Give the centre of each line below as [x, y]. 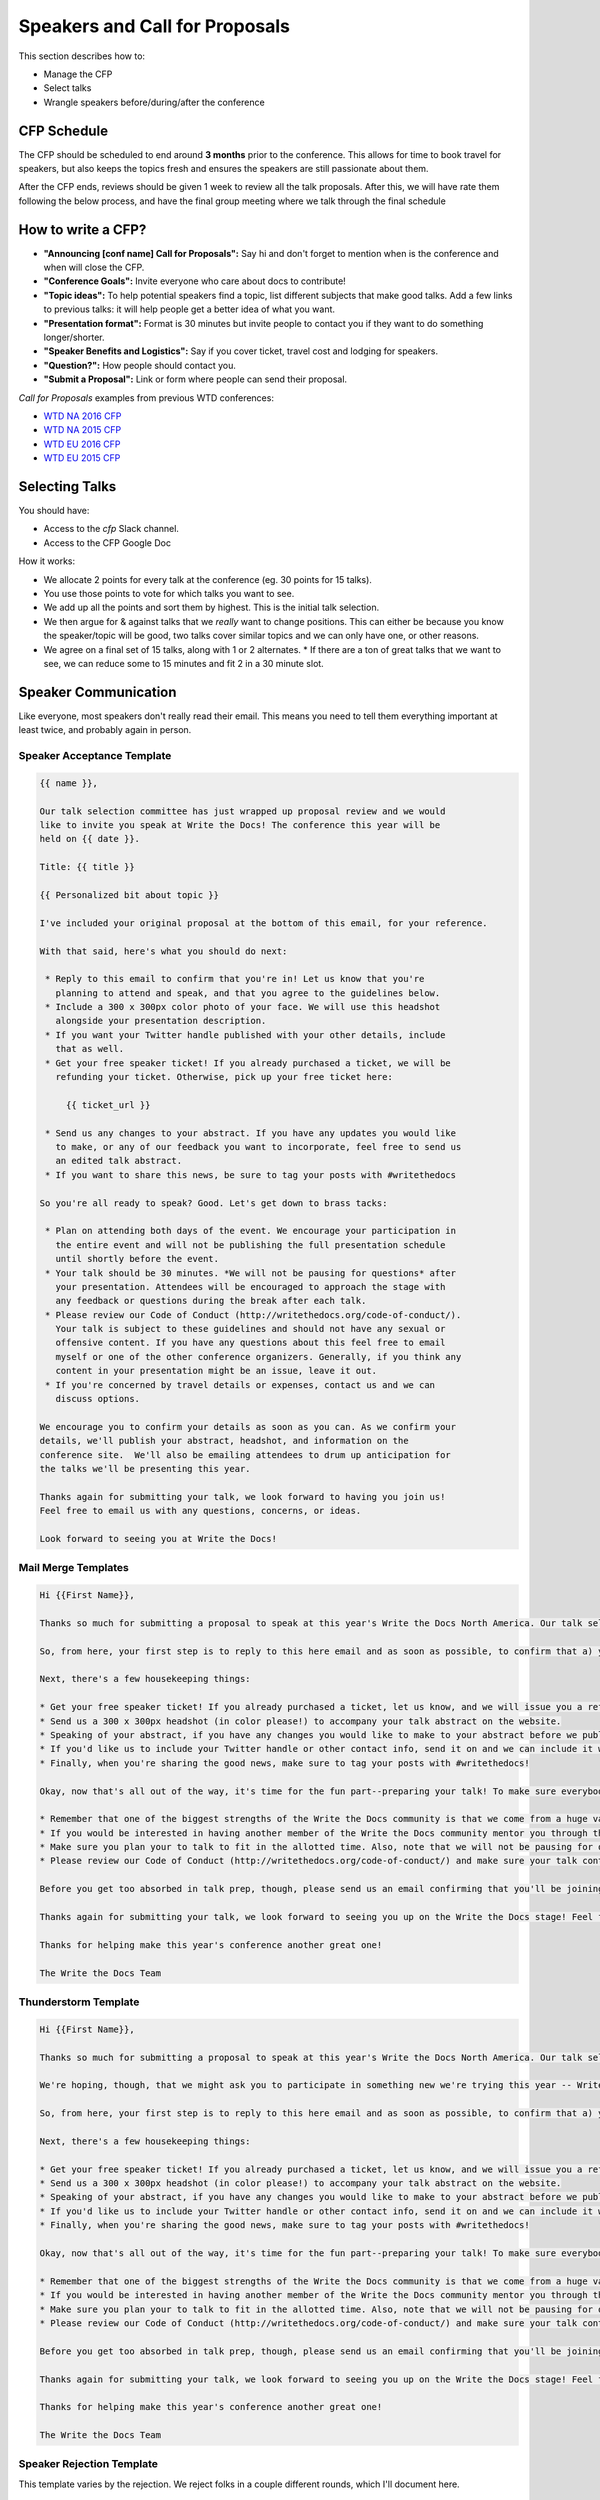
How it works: [47, 561]
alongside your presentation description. [161, 1021]
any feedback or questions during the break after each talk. [211, 1301]
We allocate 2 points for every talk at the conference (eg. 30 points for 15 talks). [207, 579]
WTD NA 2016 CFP [82, 416]
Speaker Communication [97, 691]
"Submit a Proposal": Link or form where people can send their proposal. [195, 379]
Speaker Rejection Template [88, 2464]
